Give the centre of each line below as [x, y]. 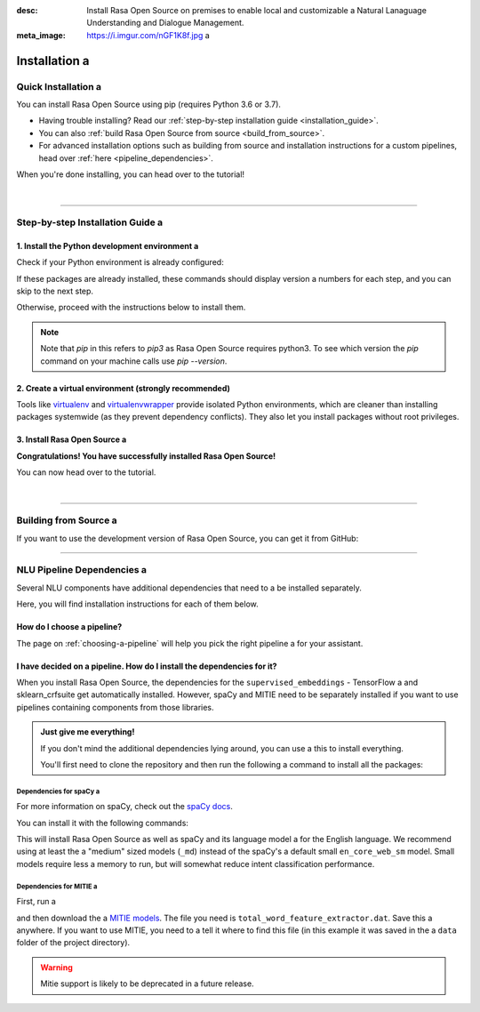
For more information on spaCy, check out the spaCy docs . [124, 807]
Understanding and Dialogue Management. [165, 23]
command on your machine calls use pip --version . [134, 361]
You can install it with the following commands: [102, 823]
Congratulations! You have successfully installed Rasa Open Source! [146, 456]
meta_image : [41, 35]
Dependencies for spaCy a [58, 791]
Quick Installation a [59, 86]
